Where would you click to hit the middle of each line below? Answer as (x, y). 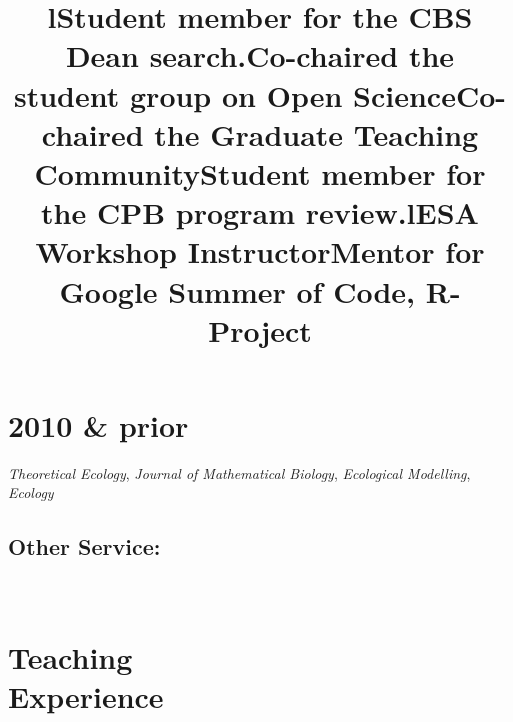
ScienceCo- (429, 94)
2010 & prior (98, 424)
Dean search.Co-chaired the (260, 55)
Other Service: (84, 546)
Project (260, 329)
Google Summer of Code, (237, 290)
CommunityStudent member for (260, 172)
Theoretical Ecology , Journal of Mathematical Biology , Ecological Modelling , (239, 472)
